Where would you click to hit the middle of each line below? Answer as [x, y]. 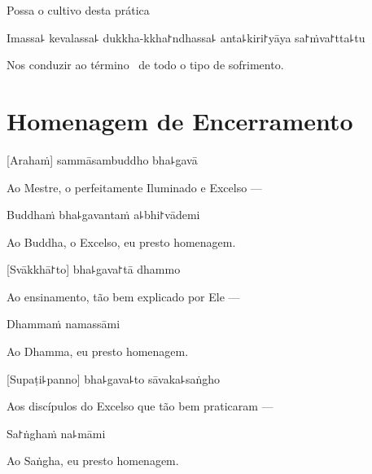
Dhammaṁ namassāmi [63, 324]
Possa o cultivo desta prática [78, 10]
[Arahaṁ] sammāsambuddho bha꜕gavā [102, 159]
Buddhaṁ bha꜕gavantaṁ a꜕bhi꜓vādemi [103, 215]
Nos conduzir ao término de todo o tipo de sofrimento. [145, 65]
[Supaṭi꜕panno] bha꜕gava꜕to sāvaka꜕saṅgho [113, 378]
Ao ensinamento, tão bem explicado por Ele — [123, 296]
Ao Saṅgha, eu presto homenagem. [93, 461]
